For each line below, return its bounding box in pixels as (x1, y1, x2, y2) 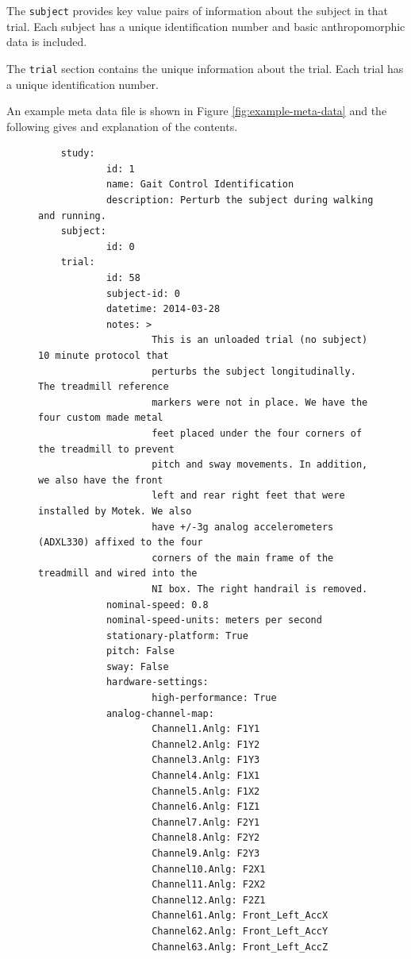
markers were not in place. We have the (152, 396, 368, 408)
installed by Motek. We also (38, 505, 192, 517)
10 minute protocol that (38, 350, 169, 361)
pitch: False (106, 645, 175, 657)
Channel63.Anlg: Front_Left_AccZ (152, 941, 328, 953)
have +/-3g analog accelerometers (152, 521, 334, 533)
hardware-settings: (106, 676, 209, 688)
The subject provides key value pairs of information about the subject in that (6, 2, 389, 18)
